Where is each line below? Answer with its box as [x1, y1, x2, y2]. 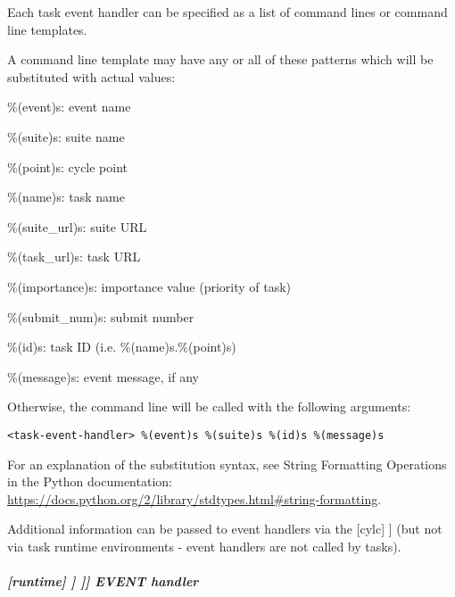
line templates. [7, 20, 87, 38]
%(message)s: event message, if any [7, 367, 199, 386]
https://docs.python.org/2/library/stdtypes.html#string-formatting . [7, 489, 382, 508]
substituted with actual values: [7, 67, 176, 86]
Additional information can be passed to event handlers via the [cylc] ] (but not [7, 519, 443, 538]
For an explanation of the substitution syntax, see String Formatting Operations [7, 454, 447, 473]
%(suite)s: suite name [7, 127, 125, 145]
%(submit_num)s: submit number [7, 307, 194, 326]
